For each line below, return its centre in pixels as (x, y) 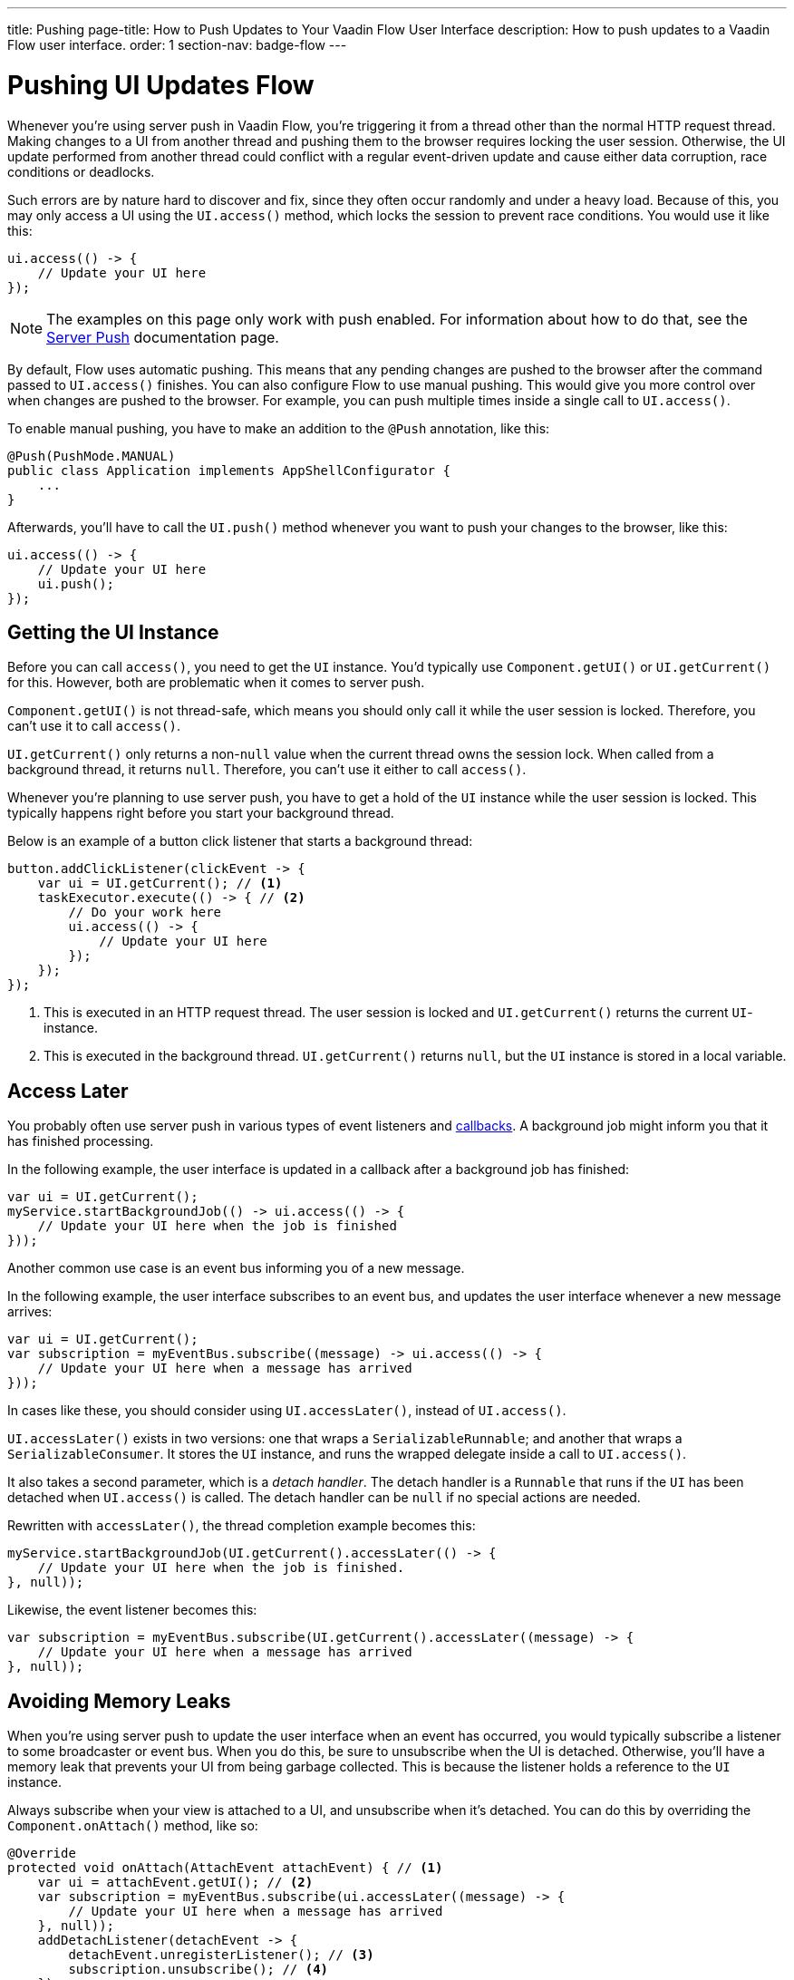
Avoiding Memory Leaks (119, 1701)
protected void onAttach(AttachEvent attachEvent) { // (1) (225, 1868)
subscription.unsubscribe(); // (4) (198, 1970)
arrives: (30, 1312)
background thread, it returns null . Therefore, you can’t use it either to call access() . (267, 770)
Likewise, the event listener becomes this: (132, 1610)
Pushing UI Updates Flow (161, 85)
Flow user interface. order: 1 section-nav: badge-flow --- (177, 45)
